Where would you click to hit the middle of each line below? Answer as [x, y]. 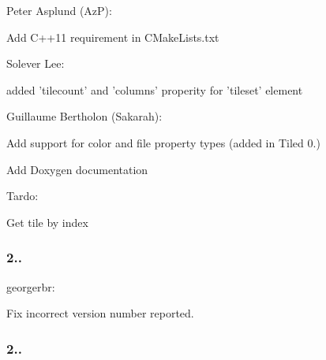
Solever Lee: [36, 63]
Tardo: [22, 196]
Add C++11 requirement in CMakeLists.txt [113, 37]
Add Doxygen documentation [77, 169]
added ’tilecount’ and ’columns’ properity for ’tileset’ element [155, 89]
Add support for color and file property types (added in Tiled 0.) [163, 142]
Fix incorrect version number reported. [100, 313]
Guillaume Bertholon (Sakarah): [84, 116]
